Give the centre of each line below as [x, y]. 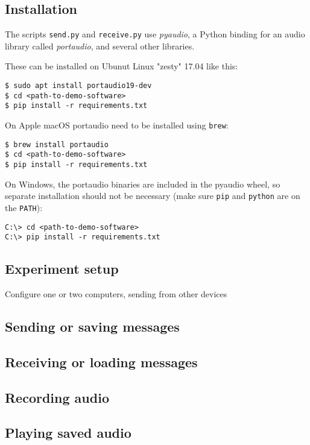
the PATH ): [24, 207]
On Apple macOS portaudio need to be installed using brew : [117, 125]
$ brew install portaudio [57, 144]
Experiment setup [62, 269]
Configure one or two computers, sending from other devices [116, 294]
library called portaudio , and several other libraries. [100, 46]
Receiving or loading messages [101, 361]
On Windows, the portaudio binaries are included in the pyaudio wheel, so [143, 184]
